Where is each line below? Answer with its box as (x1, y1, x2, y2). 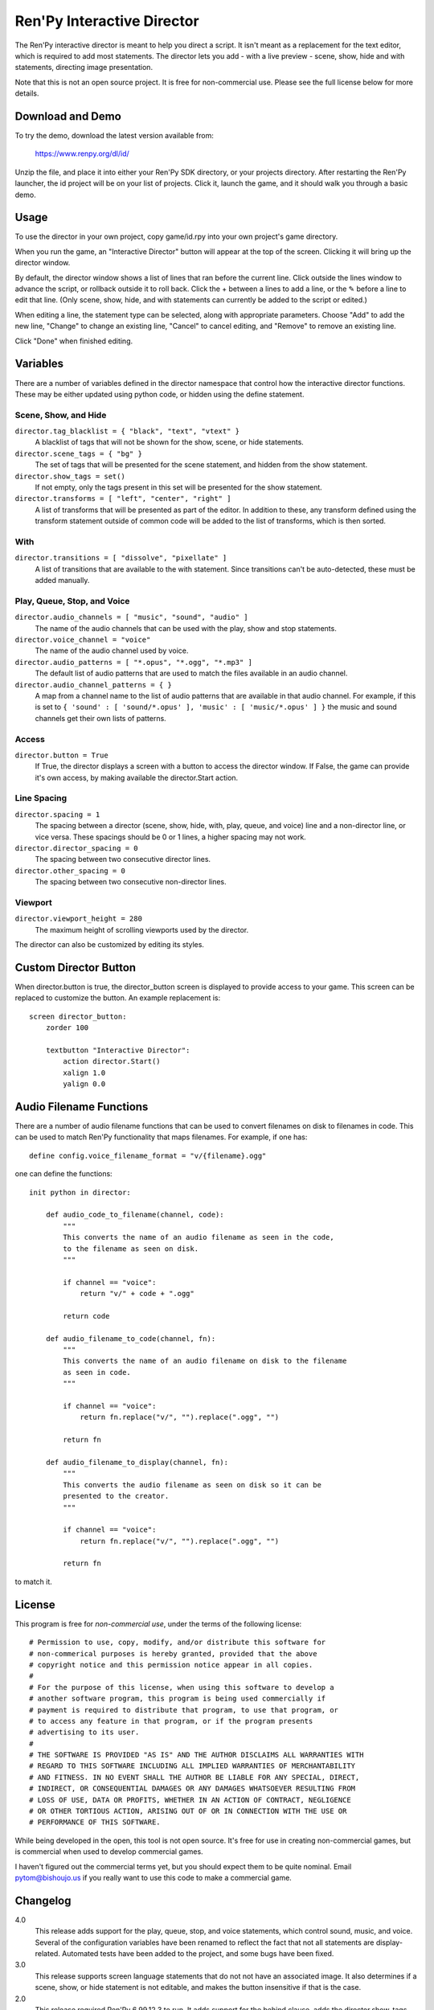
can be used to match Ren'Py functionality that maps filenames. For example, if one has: (14, 1132, 308, 1142)
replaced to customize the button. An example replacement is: (14, 993, 221, 1003)
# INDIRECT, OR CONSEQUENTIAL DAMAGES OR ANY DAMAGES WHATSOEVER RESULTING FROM (29, 1784, 356, 1793)
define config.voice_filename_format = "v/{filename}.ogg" (29, 1151, 267, 1160)
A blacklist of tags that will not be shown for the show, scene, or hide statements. (35, 437, 305, 447)
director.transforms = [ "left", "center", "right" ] (14, 494, 231, 503)
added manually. (35, 576, 90, 585)
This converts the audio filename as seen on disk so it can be (63, 1480, 321, 1489)
